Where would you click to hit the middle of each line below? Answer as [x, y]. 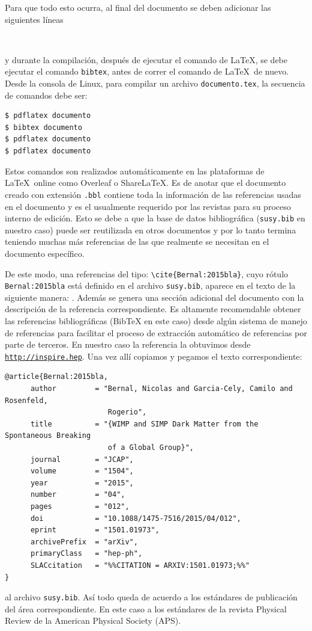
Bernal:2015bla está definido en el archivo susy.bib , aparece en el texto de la [150, 285]
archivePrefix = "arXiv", [84, 542]
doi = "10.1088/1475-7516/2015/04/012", [136, 518]
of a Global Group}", [151, 448]
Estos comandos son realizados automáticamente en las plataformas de [135, 171]
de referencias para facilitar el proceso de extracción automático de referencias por [156, 332]
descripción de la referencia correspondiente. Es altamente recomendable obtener [153, 309]
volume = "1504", [82, 471]
